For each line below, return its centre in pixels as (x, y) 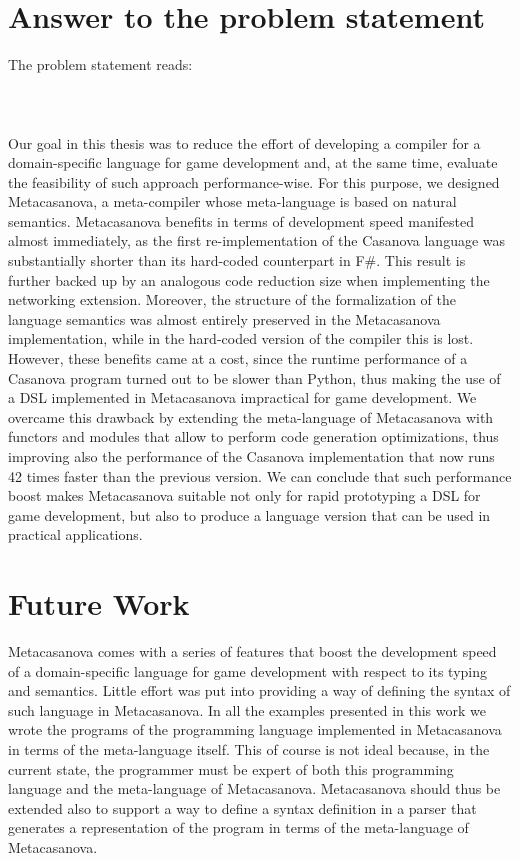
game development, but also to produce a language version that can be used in (249, 514)
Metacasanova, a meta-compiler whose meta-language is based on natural (232, 201)
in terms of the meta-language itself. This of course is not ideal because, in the (249, 749)
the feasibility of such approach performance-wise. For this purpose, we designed (254, 181)
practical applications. (75, 534)
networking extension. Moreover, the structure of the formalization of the (232, 299)
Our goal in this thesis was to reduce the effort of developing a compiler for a (244, 142)
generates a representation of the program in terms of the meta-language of (238, 827)
